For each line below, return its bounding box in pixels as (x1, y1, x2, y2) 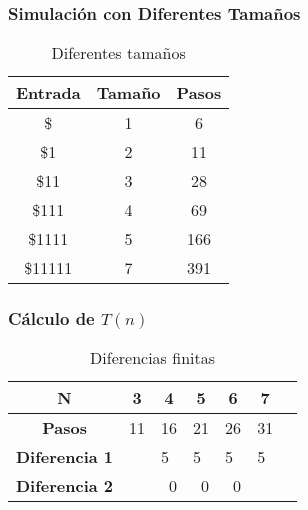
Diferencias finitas (90, 346, 216, 370)
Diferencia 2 (16, 474, 114, 498)
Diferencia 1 (16, 445, 114, 469)
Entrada (16, 81, 81, 105)
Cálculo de (8, 306, 95, 331)
